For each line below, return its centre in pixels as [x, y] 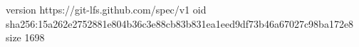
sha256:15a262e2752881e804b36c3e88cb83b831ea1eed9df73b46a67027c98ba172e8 [180, 23]
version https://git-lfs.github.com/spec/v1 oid [106, 9]
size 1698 [25, 37]
